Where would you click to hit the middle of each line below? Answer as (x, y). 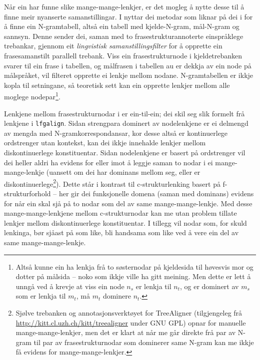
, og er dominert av (209, 286)
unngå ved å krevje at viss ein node (70, 286)
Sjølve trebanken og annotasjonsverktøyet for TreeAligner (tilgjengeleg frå (129, 313)
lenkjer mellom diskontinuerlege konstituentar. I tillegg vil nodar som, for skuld (125, 222)
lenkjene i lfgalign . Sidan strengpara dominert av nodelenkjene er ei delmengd (126, 123)
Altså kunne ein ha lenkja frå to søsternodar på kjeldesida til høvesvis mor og (134, 266)
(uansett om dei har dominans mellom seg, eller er (123, 172)
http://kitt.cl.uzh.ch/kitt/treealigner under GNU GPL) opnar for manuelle (131, 322)
